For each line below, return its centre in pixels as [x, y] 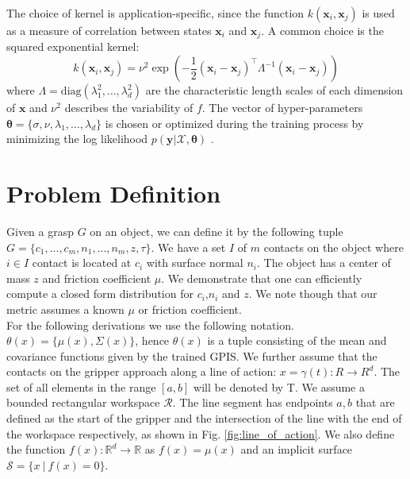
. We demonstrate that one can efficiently [262, 278]
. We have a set [188, 247]
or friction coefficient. [190, 309]
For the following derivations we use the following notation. [150, 324]
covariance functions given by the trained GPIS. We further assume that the [192, 355]
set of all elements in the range [81, 386]
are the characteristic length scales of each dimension [274, 90]
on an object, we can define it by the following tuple [216, 231]
